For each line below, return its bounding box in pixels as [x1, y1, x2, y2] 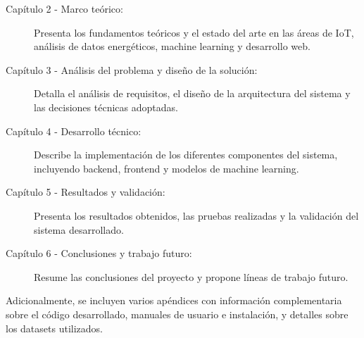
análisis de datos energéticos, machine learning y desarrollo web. [34, 39, 310, 54]
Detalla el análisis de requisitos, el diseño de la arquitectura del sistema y [34, 86, 351, 101]
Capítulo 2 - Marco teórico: [6, 1, 123, 15]
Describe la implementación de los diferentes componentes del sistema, [34, 147, 338, 162]
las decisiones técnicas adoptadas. [34, 99, 178, 114]
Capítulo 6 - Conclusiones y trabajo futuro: [6, 246, 192, 261]
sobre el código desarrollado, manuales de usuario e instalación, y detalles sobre [6, 306, 349, 321]
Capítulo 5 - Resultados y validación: [6, 184, 165, 199]
